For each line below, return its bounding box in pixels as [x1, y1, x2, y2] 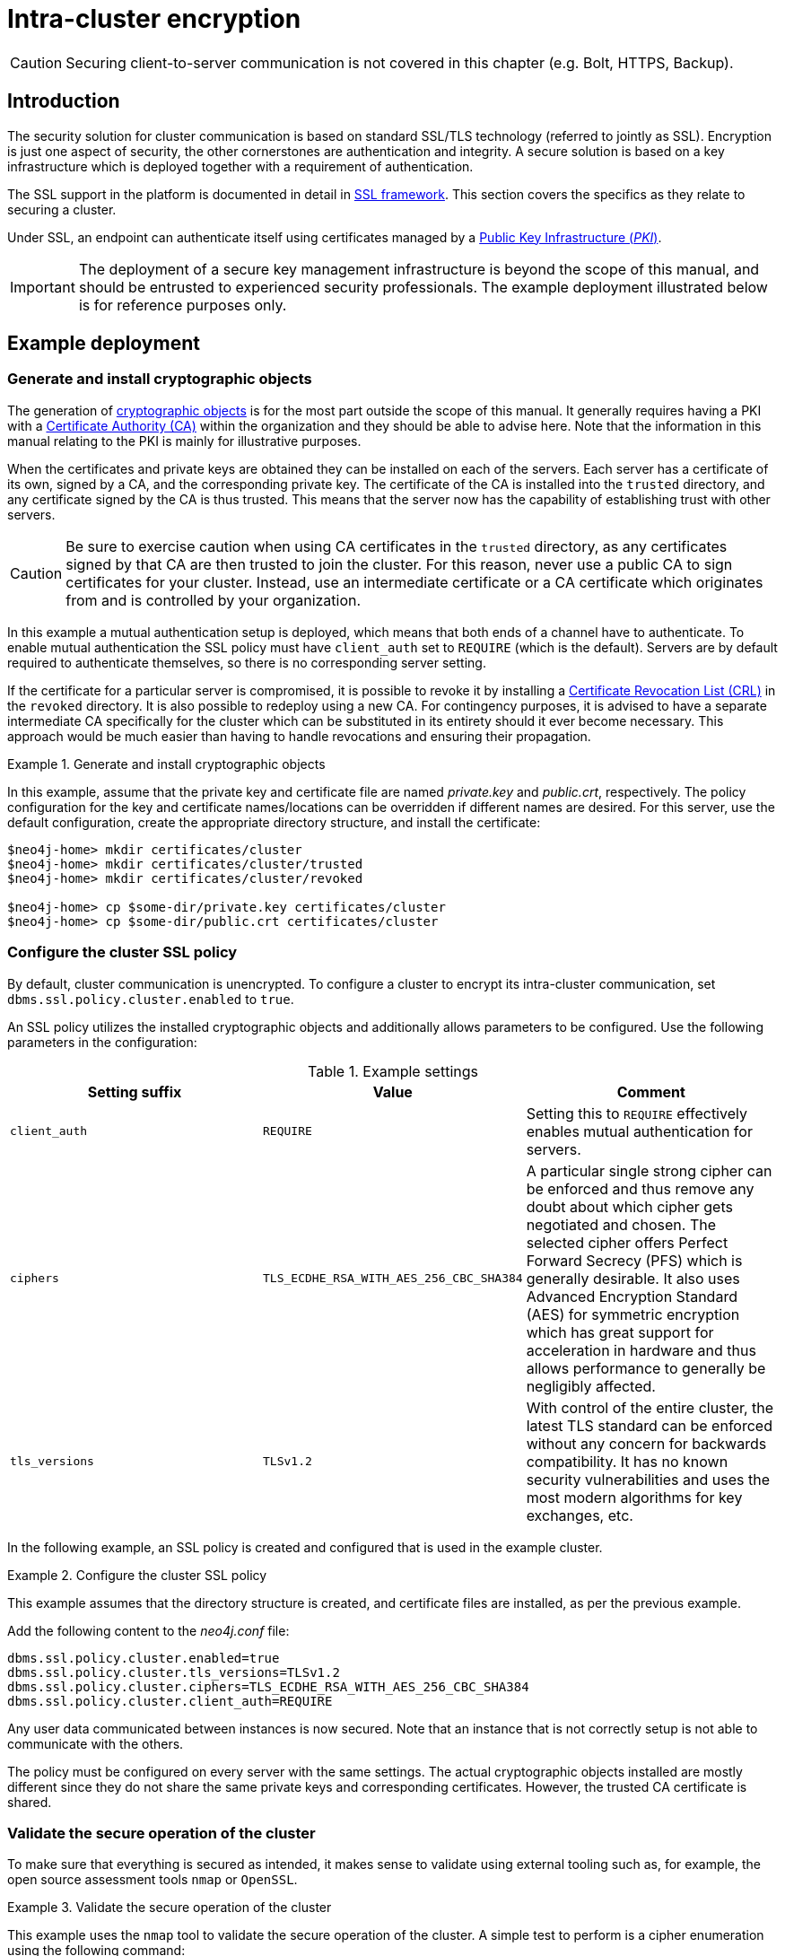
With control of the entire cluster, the [526, 1398, 774, 1417]
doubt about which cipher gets [526, 1197, 733, 1216]
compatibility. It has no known [526, 1452, 728, 1471]
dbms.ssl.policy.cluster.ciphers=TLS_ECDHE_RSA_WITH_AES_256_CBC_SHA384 [7, 1679, 529, 1694]
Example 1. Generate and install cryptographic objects [7, 755, 326, 772]
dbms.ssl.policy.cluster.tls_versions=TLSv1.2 [7, 1664, 340, 1680]
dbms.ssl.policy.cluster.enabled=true [7, 1650, 280, 1665]
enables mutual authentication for [526, 1122, 753, 1140]
